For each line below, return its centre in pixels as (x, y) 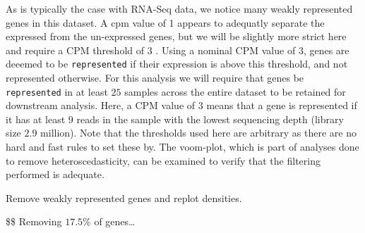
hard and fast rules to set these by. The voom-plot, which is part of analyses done (182, 147)
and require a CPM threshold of (75, 50)
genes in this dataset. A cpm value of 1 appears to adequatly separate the (165, 22)
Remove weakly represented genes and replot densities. (124, 197)
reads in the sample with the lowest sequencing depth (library (210, 119)
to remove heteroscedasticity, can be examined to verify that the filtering (163, 160)
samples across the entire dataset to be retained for (235, 91)
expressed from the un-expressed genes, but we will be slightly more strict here (176, 36)
